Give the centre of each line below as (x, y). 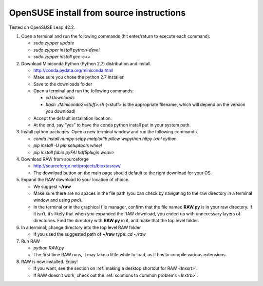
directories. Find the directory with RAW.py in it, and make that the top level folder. (116, 221)
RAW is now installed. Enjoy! (49, 262)
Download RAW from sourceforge (55, 159)
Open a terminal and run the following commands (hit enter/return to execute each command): (116, 36)
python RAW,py (49, 248)
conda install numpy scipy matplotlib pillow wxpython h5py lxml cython (105, 139)
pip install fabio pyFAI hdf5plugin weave (74, 152)
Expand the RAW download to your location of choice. (75, 180)
